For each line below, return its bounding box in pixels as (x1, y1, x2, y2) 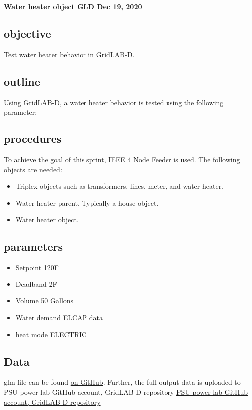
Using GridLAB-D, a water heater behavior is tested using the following (4, 97, 224, 107)
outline (4, 73, 40, 89)
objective (4, 25, 51, 41)
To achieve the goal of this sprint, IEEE (4, 154, 125, 164)
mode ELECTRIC (31, 329, 87, 339)
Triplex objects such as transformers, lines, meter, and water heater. (15, 181, 224, 191)
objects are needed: (4, 164, 62, 174)
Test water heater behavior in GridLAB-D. (4, 49, 135, 59)
